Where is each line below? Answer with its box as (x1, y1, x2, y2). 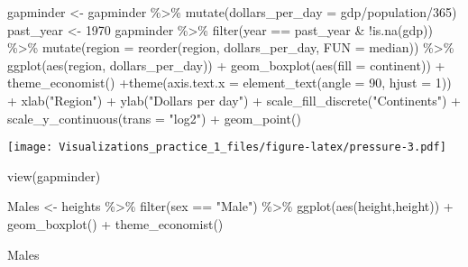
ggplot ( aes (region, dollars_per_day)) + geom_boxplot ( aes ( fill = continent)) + (7, 55, 445, 74)
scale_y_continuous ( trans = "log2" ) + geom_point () (7, 108, 301, 127)
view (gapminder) (7, 166, 101, 185)
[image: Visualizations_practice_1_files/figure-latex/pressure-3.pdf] (7, 141, 446, 154)
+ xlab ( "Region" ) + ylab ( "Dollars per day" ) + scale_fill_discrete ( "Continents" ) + (7, 90, 461, 109)
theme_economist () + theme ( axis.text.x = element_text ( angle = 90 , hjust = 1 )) (7, 73, 452, 92)
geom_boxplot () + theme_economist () (7, 215, 224, 233)
